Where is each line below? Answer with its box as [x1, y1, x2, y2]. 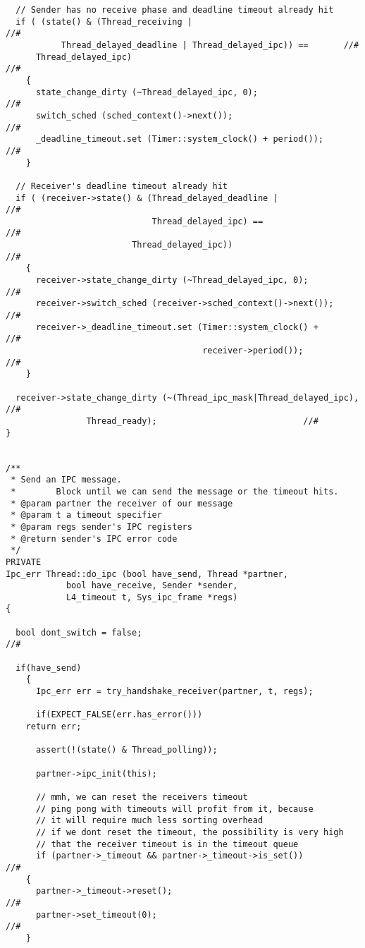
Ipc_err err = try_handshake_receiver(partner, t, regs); [35, 686, 314, 697]
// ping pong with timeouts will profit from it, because [35, 803, 314, 814]
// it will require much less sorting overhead [35, 815, 264, 826]
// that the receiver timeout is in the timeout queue [35, 839, 299, 849]
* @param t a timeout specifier [11, 510, 162, 521]
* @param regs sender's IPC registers [11, 521, 192, 532]
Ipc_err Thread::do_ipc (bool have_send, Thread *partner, [6, 569, 288, 579]
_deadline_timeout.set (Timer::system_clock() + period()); [35, 134, 324, 145]
